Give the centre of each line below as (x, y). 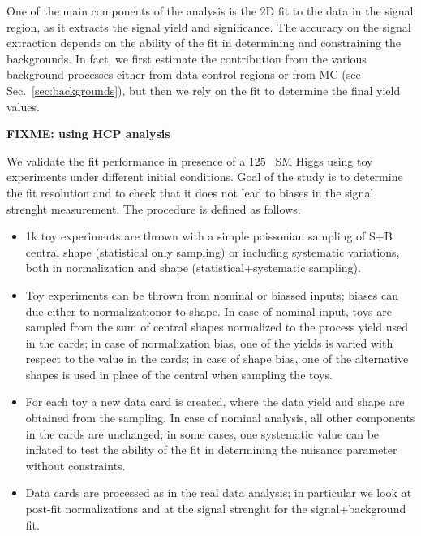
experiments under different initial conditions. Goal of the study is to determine (205, 177)
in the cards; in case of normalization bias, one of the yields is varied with (209, 342)
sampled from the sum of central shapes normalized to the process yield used (217, 327)
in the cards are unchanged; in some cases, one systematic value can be (202, 433)
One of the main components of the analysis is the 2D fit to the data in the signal (210, 11)
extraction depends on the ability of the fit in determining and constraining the (204, 43)
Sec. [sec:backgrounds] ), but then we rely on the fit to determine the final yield (204, 90)
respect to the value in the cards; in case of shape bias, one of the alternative (217, 359)
